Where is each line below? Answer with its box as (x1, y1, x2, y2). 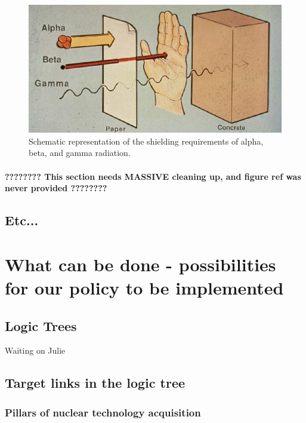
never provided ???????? (5, 182, 107, 194)
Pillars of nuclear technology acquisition (5, 404, 201, 419)
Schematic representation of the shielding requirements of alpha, (29, 134, 264, 147)
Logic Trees (5, 316, 77, 335)
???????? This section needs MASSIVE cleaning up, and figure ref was (5, 170, 301, 182)
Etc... (5, 211, 39, 229)
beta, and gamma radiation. (29, 146, 131, 159)
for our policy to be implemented (5, 275, 284, 300)
